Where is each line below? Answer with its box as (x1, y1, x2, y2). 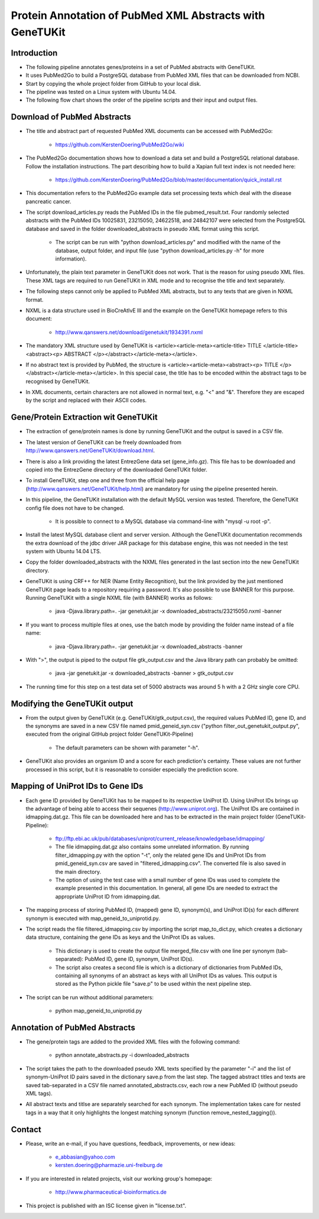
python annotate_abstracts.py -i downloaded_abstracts (55, 1052, 190, 1059)
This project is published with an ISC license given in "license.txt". (25, 1202, 187, 1209)
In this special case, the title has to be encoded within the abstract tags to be (119, 369, 307, 376)
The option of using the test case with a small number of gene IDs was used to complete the (55, 876, 280, 883)
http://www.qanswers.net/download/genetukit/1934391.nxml (55, 329, 203, 336)
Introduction (11, 48, 58, 58)
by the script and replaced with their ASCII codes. (25, 396, 147, 404)
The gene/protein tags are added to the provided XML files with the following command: (25, 1038, 240, 1045)
